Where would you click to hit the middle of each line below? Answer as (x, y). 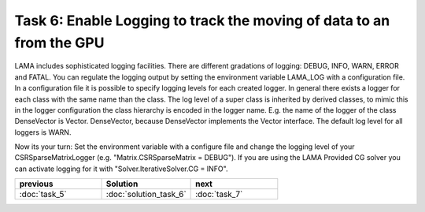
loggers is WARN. (43, 132)
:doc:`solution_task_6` (146, 195)
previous (36, 184)
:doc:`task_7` (219, 195)
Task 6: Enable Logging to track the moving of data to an (202, 20)
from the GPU (59, 43)
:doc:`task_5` (43, 195)
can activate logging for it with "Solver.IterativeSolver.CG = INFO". (121, 169)
